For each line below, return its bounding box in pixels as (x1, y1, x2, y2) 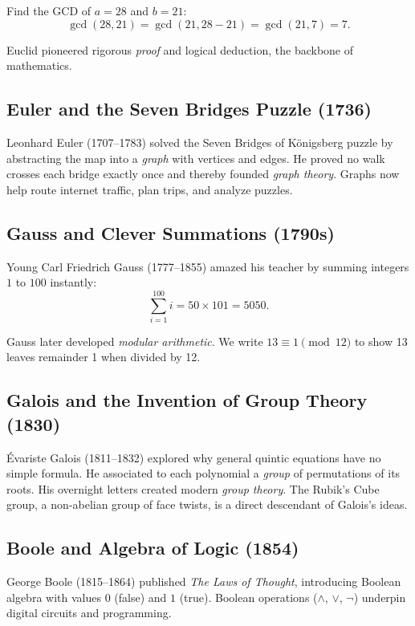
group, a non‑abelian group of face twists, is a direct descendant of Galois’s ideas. (6, 496, 408, 513)
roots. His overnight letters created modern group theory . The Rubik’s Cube (6, 480, 380, 497)
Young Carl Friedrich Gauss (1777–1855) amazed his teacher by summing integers (6, 258, 409, 274)
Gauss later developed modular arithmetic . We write (6, 332, 263, 349)
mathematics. (6, 57, 72, 74)
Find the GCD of (6, 2, 92, 18)
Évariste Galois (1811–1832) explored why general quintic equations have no (6, 449, 381, 465)
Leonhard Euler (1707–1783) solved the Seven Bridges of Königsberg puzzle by (6, 133, 393, 150)
